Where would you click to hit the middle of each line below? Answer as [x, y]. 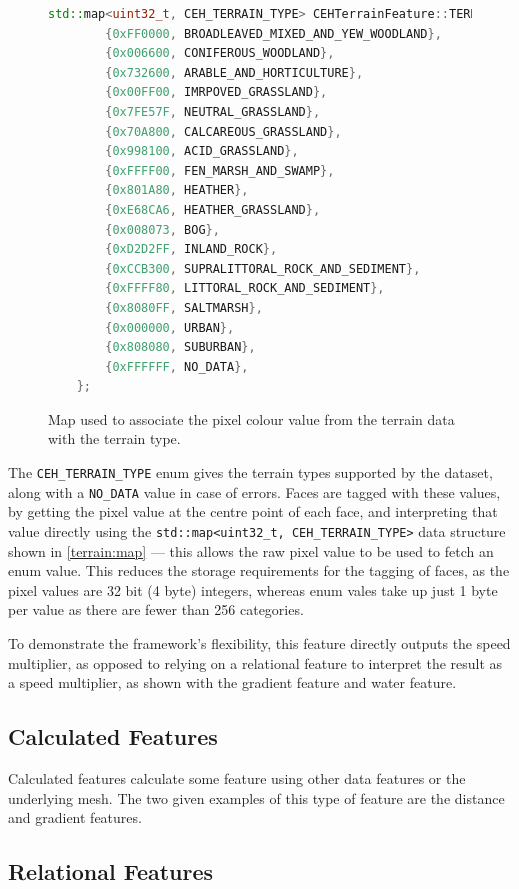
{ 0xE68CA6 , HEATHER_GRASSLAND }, [213, 209]
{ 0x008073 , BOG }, [162, 229]
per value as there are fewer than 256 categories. [156, 609]
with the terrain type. [114, 438]
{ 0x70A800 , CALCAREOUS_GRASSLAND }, [223, 131]
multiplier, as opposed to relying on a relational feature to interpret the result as [255, 662]
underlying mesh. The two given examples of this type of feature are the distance [256, 797]
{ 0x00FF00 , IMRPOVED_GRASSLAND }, [216, 92]
